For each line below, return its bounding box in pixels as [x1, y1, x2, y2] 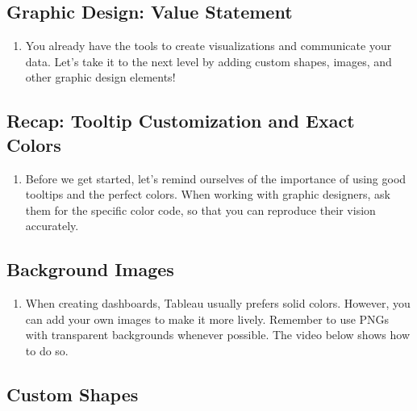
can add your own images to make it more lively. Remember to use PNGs [25, 310, 390, 327]
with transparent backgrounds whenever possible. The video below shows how [25, 326, 411, 343]
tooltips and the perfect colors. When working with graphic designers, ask [25, 186, 390, 203]
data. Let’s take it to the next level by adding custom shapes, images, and [25, 52, 392, 69]
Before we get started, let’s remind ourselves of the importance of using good [25, 170, 407, 187]
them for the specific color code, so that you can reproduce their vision [25, 201, 376, 218]
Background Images [6, 257, 174, 282]
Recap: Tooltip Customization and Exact [6, 108, 355, 133]
